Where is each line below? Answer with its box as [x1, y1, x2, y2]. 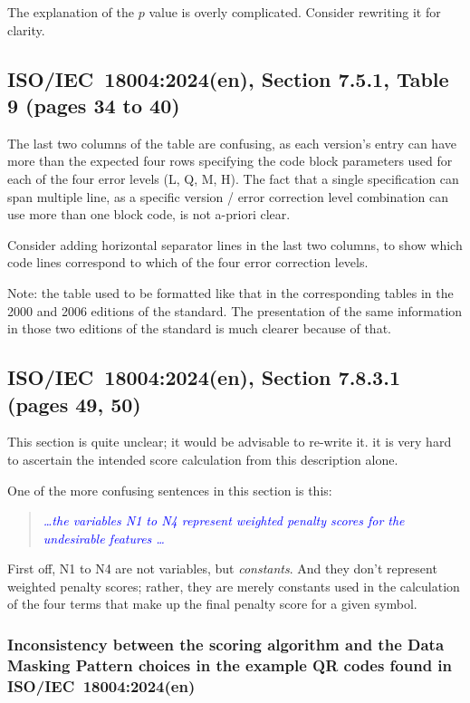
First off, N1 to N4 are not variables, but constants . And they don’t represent [7, 559, 437, 578]
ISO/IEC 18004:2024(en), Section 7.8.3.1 [7, 363, 400, 391]
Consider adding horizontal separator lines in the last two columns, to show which [7, 235, 463, 254]
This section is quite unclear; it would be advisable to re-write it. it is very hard [7, 432, 452, 451]
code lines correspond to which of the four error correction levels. [7, 253, 369, 272]
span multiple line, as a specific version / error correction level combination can [7, 187, 449, 206]
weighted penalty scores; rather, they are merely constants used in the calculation [7, 576, 460, 595]
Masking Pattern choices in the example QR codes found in [7, 653, 453, 676]
